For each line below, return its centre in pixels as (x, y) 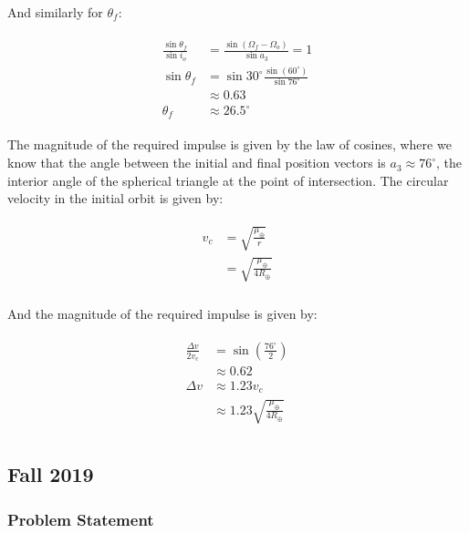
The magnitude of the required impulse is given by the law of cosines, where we (229, 144)
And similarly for (55, 12)
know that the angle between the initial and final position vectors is (197, 163)
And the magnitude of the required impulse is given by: (162, 314)
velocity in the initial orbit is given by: (115, 198)
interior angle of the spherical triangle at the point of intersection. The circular (228, 180)
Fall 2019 (51, 474)
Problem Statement (81, 519)
